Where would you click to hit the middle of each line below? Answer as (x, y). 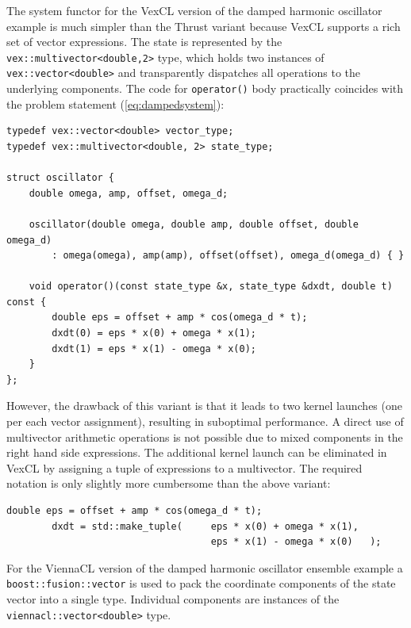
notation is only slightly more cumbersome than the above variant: (169, 483)
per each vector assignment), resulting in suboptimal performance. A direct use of (205, 421)
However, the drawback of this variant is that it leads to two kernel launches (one (204, 406)
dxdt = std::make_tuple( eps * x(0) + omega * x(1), (205, 526)
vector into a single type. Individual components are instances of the (173, 599)
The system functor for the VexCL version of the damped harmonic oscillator (194, 10)
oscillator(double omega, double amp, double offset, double (194, 224)
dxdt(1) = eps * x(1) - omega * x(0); (154, 348)
